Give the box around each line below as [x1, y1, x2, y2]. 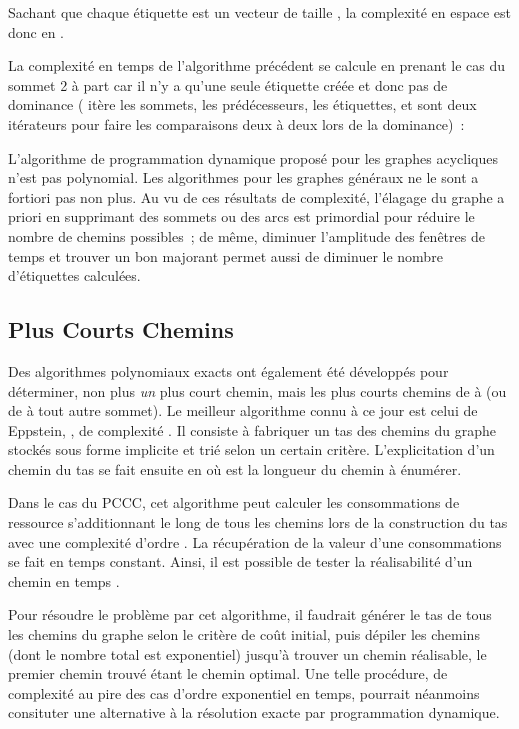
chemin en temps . [8, 570, 120, 591]
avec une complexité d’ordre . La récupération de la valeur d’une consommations [8, 531, 502, 552]
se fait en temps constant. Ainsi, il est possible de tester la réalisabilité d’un [8, 551, 473, 572]
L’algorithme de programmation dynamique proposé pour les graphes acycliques [8, 147, 498, 168]
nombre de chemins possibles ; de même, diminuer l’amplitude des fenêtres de [8, 225, 485, 246]
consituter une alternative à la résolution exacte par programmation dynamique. [8, 702, 500, 723]
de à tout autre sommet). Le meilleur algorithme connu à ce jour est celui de [8, 400, 478, 421]
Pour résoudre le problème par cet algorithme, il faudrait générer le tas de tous [8, 604, 492, 625]
